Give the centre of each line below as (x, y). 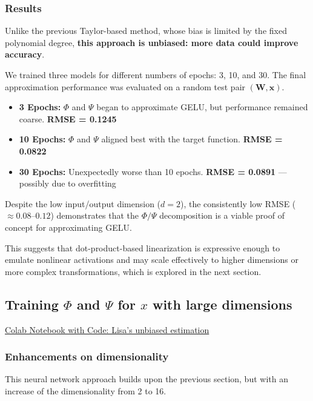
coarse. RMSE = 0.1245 (68, 118)
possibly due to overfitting (68, 183)
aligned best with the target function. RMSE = (192, 139)
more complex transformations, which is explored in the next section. (133, 271)
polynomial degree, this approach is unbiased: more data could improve (152, 42)
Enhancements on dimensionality (87, 356)
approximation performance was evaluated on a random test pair (125, 86)
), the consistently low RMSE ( (238, 203)
